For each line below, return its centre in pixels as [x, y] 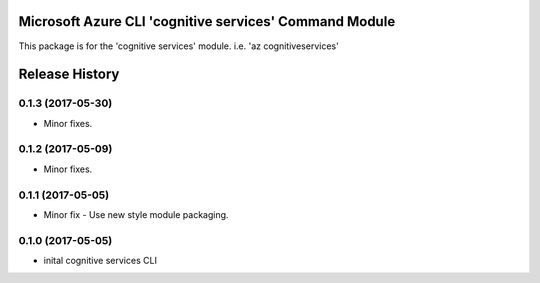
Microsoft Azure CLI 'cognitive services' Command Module [207, 21]
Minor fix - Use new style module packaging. [136, 214]
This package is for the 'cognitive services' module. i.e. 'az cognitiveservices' [178, 46]
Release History [69, 74]
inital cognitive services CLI [100, 261]
